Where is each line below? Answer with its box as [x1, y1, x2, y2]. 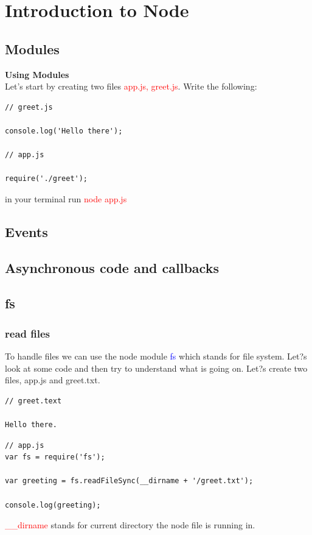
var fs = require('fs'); [5, 453, 105, 462]
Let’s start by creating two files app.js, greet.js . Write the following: [5, 80, 257, 93]
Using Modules [5, 68, 69, 80]
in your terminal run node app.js [5, 192, 127, 205]
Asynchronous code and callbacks [5, 258, 219, 277]
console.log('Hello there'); [5, 126, 123, 135]
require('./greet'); [5, 174, 88, 183]
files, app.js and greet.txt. [5, 374, 100, 386]
